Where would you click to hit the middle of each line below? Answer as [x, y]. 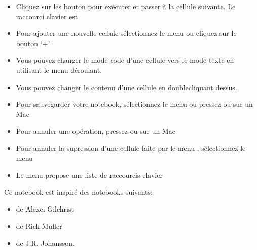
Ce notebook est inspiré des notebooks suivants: [78, 192]
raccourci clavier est [47, 16]
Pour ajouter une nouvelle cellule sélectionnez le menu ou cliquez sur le [126, 33]
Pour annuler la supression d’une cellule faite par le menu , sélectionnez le [131, 148]
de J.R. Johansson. [45, 243]
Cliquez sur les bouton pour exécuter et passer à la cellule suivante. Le [126, 6]
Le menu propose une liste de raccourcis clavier [89, 175]
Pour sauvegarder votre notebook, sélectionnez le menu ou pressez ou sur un [134, 104]
